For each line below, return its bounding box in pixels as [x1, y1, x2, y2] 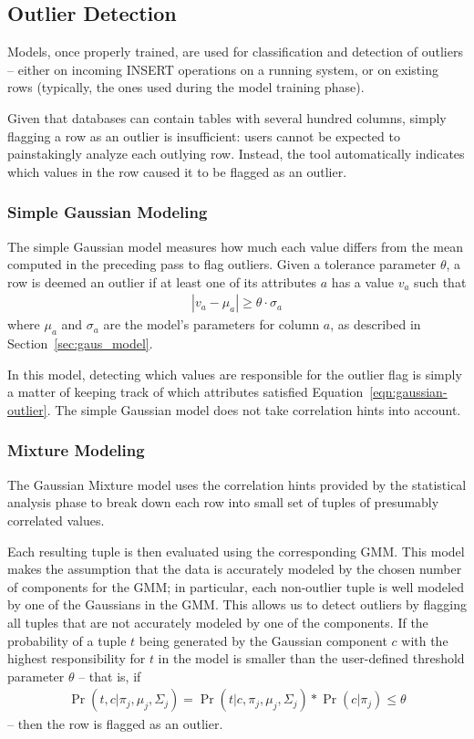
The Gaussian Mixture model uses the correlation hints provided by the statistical [7, 474, 467, 494]
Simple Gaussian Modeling [7, 201, 208, 224]
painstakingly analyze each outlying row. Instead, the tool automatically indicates [7, 144, 465, 163]
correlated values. [7, 510, 105, 529]
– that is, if [78, 666, 141, 685]
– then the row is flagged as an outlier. [7, 714, 223, 734]
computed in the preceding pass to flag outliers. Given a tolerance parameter [7, 255, 437, 274]
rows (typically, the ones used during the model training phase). [7, 78, 365, 97]
